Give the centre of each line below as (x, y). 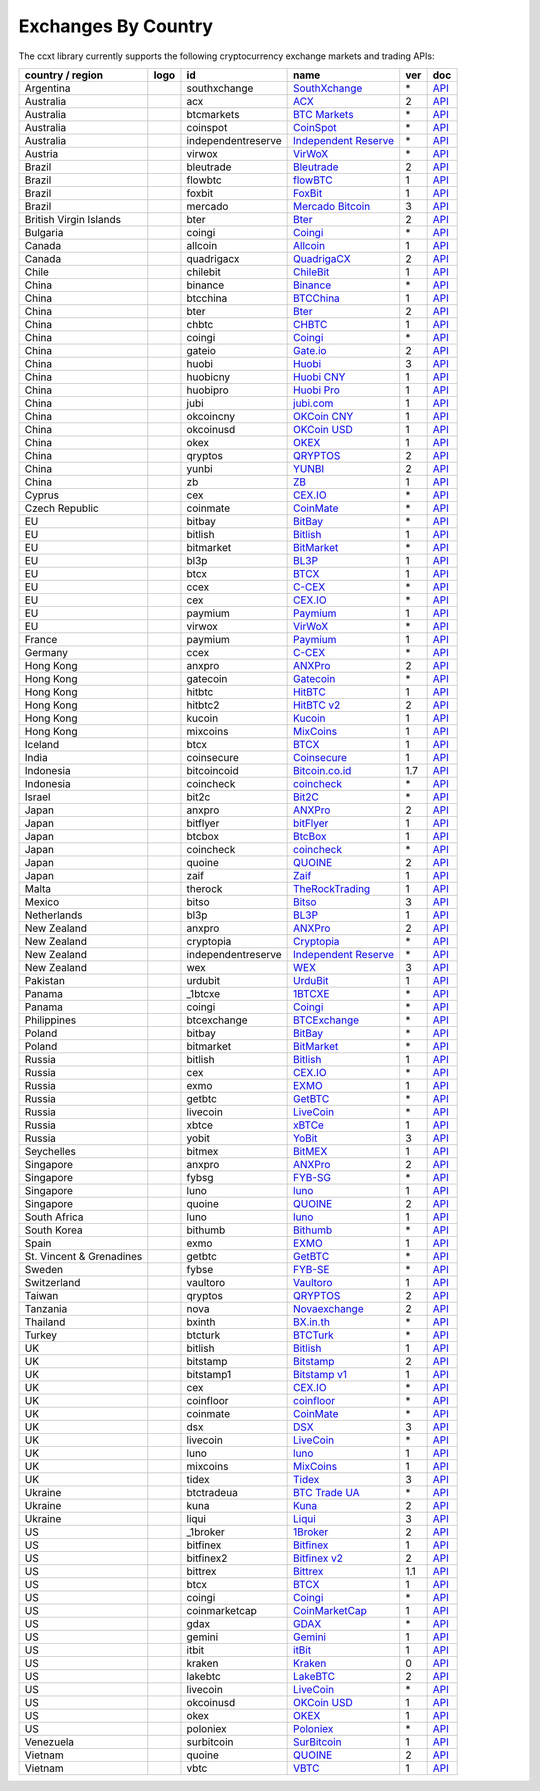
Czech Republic (61, 508)
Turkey (41, 1335)
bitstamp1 (209, 1374)
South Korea (54, 1230)
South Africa (54, 1217)
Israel (37, 797)
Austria (41, 153)
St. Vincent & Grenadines (83, 1256)
